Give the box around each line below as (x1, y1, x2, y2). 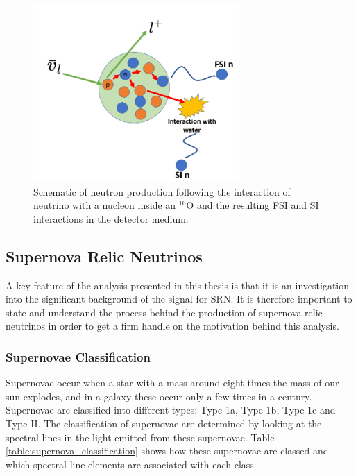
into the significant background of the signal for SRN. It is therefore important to (6, 291, 352, 306)
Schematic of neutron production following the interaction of (33, 184, 291, 198)
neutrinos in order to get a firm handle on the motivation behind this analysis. (6, 318, 339, 333)
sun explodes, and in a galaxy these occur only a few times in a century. (6, 389, 312, 403)
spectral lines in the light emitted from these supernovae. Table (6, 430, 275, 444)
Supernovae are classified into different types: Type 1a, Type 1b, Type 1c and (6, 402, 336, 417)
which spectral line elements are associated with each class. (6, 457, 257, 471)
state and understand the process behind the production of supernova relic (6, 305, 323, 319)
